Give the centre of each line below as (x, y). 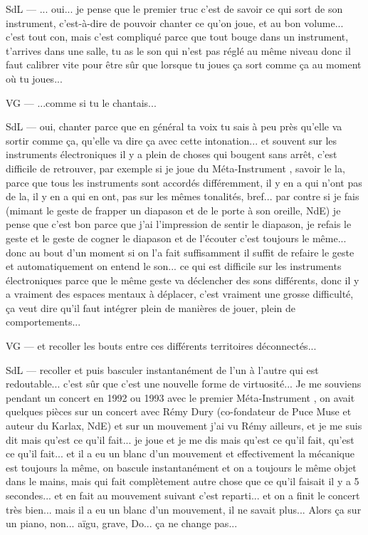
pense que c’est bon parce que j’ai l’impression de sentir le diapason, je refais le (179, 224)
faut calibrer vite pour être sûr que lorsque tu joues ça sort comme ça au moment (184, 64)
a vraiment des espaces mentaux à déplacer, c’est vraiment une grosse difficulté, (180, 294)
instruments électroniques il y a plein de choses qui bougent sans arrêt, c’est (172, 154)
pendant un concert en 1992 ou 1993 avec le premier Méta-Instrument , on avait (180, 397)
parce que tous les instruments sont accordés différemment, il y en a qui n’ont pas (184, 182)
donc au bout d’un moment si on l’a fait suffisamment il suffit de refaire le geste (180, 252)
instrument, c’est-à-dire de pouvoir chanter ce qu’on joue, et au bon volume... (175, 22)
